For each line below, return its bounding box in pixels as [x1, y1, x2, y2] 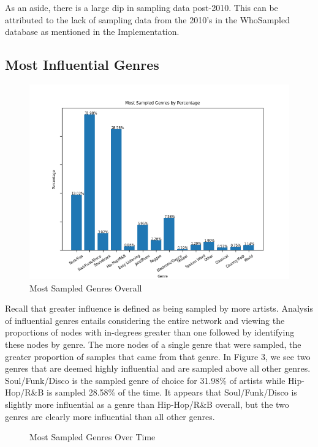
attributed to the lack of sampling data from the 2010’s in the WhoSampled [5, 13, 290, 26]
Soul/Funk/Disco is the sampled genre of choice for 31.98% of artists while [5, 374, 286, 386]
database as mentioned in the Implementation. [5, 25, 180, 38]
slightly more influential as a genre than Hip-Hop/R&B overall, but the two [5, 397, 289, 410]
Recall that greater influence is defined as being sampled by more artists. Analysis [5, 302, 313, 315]
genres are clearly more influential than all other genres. [5, 410, 215, 423]
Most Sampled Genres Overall [29, 281, 142, 294]
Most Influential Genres [5, 55, 159, 74]
